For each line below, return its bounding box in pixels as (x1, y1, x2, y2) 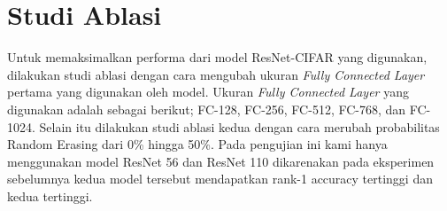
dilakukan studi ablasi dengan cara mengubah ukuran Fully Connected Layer (7, 65, 425, 83)
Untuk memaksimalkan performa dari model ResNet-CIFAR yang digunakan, (7, 48, 428, 66)
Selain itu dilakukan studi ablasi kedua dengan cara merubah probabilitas (39, 117, 440, 136)
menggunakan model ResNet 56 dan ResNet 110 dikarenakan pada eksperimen (7, 152, 435, 170)
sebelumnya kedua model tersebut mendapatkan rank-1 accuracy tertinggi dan (7, 169, 433, 188)
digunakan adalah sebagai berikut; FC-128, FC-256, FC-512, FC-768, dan (7, 99, 406, 118)
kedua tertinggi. (7, 186, 93, 205)
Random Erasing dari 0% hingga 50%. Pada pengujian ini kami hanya (7, 135, 388, 153)
